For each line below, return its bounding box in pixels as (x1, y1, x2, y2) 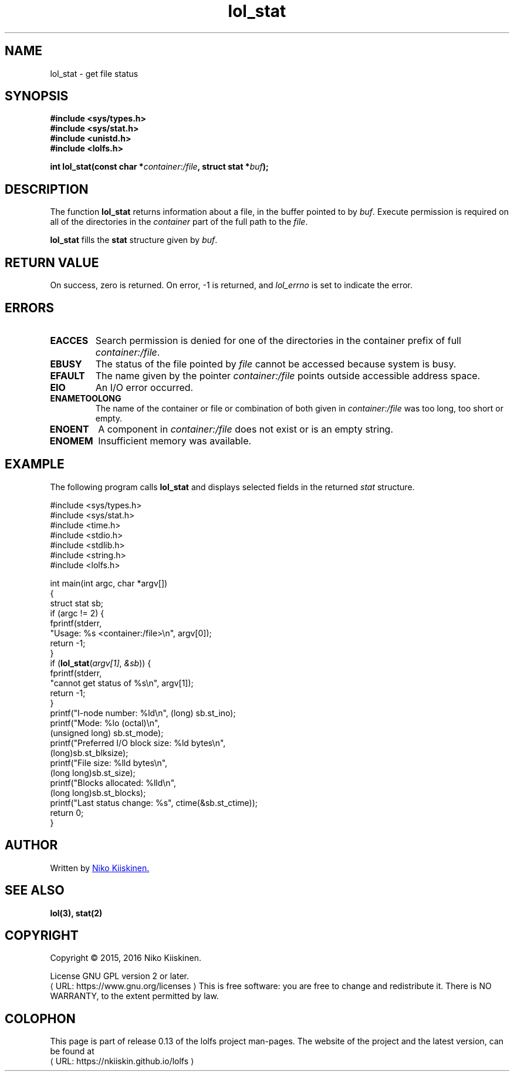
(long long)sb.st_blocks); (50, 787, 146, 798)
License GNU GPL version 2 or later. (50, 971, 189, 981)
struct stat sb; (50, 598, 104, 608)
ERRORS (5, 300, 55, 315)
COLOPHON (5, 1011, 76, 1026)
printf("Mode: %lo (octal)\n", (50, 717, 160, 728)
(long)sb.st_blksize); (50, 747, 128, 758)
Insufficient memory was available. (98, 434, 252, 447)
